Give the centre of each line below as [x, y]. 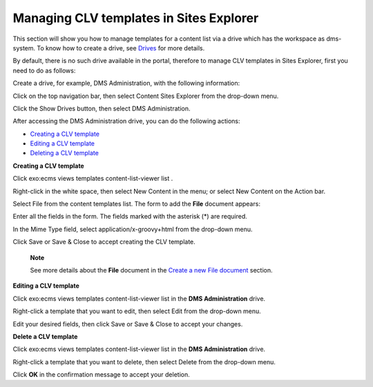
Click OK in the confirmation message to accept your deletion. [101, 375]
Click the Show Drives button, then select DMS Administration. [102, 108]
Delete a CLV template [45, 336]
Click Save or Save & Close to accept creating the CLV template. [104, 242]
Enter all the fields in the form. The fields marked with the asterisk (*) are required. [130, 217]
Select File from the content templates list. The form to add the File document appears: [136, 204]
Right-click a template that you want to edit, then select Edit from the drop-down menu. [137, 311]
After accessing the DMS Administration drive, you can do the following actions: [127, 121]
